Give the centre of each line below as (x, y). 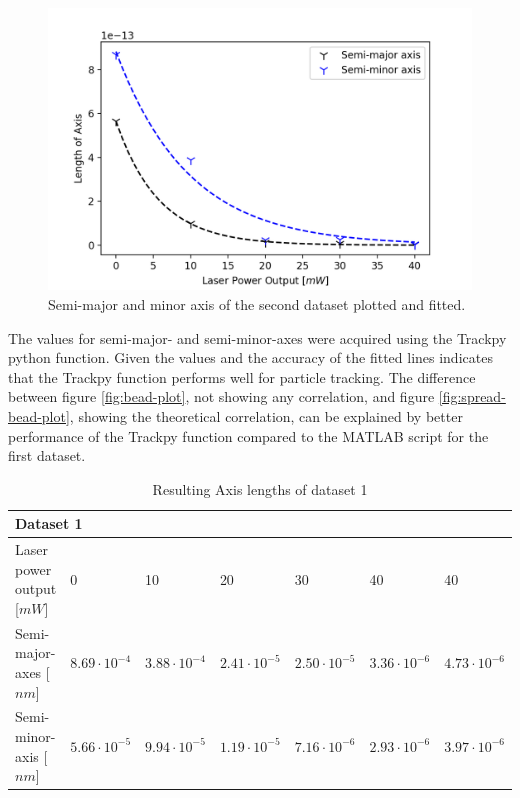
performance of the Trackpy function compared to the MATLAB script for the (248, 435)
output (36, 588)
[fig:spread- (472, 396)
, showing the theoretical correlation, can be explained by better (266, 415)
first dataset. (47, 455)
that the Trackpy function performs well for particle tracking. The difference (242, 376)
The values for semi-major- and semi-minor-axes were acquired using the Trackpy (257, 337)
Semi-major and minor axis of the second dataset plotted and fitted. (257, 303)
